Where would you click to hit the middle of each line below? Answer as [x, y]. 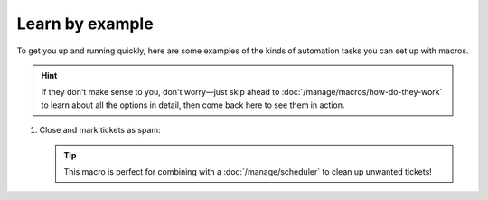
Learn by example [85, 24]
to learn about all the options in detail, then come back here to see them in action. [193, 105]
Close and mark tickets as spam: [100, 130]
